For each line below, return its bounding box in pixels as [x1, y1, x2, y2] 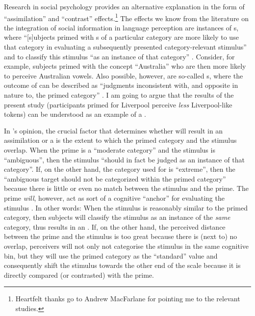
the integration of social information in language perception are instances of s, [4, 22, 239, 32]
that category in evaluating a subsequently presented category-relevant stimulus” [4, 42, 247, 52]
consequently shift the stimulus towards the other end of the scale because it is [4, 260, 241, 270]
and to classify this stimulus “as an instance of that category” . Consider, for [4, 51, 235, 61]
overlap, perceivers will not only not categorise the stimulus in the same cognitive [4, 240, 249, 251]
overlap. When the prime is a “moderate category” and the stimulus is [4, 144, 215, 155]
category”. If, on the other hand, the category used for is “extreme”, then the [4, 164, 235, 174]
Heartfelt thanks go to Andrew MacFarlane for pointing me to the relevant [15, 293, 240, 304]
